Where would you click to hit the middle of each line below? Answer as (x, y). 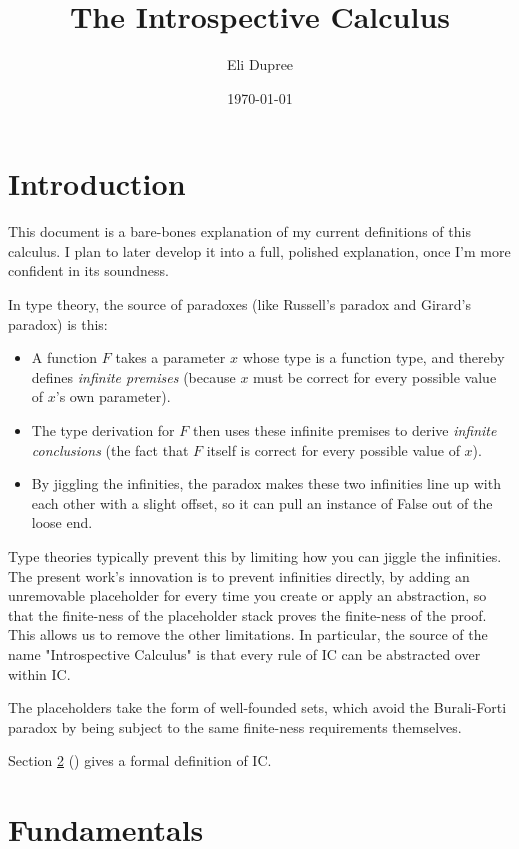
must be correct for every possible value (375, 376)
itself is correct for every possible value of (333, 449)
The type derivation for (103, 430)
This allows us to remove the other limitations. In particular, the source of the (248, 634)
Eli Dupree (260, 64)
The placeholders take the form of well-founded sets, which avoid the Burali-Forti (257, 707)
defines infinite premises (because (133, 376)
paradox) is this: (58, 323)
